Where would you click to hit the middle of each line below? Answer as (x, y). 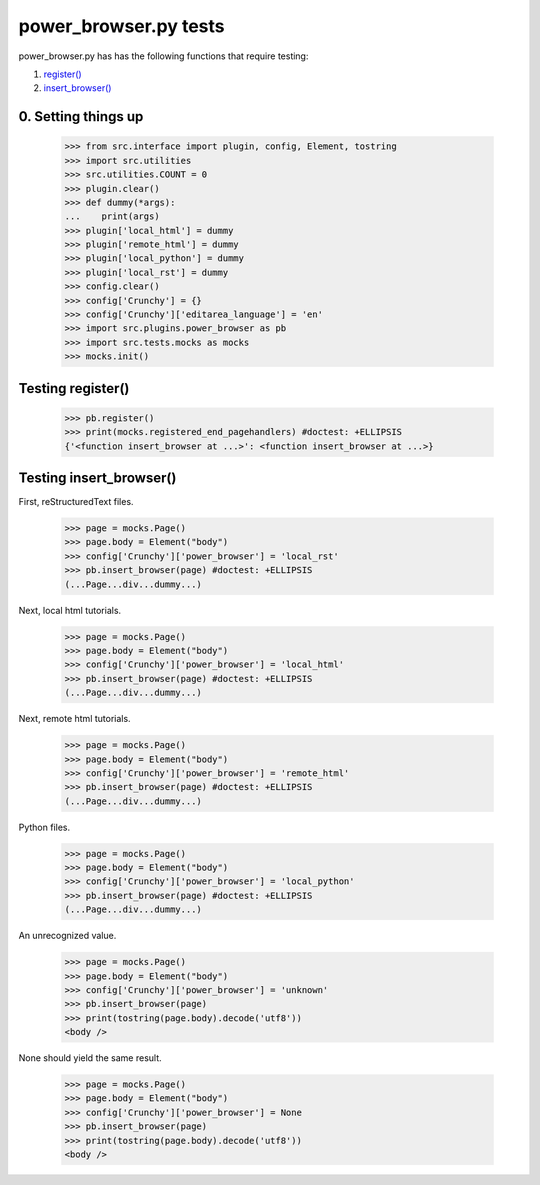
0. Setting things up (81, 116)
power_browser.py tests (121, 26)
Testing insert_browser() (97, 477)
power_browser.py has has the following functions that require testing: (163, 56)
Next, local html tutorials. (70, 610)
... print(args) (112, 216)
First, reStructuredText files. (76, 502)
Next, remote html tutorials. (74, 719)
